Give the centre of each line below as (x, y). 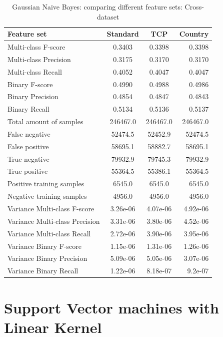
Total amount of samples (45, 121)
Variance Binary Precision (47, 258)
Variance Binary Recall (43, 271)
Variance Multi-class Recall (49, 233)
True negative (28, 158)
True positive (28, 171)
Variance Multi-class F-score (51, 208)
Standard (123, 34)
